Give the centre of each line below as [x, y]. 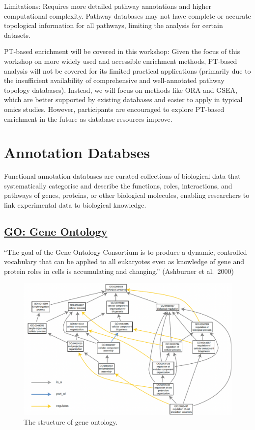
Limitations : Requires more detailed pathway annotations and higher [108, 6]
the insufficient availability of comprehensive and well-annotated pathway [114, 80]
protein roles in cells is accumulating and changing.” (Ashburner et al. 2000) [119, 271]
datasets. [17, 35]
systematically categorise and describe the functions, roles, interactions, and [118, 185]
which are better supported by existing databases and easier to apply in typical [123, 99]
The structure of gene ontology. [71, 422]
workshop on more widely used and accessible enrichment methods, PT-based [121, 61]
